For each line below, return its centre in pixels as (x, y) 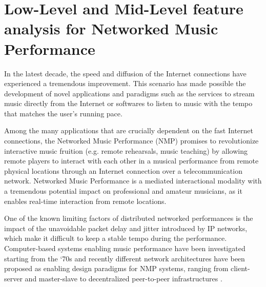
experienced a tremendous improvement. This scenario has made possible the (125, 83)
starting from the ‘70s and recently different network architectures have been (125, 258)
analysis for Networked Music (111, 28)
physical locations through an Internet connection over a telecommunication (123, 170)
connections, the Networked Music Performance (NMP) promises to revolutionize (131, 141)
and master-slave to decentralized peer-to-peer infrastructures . (124, 278)
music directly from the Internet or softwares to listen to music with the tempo (128, 103)
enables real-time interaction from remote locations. (85, 201)
